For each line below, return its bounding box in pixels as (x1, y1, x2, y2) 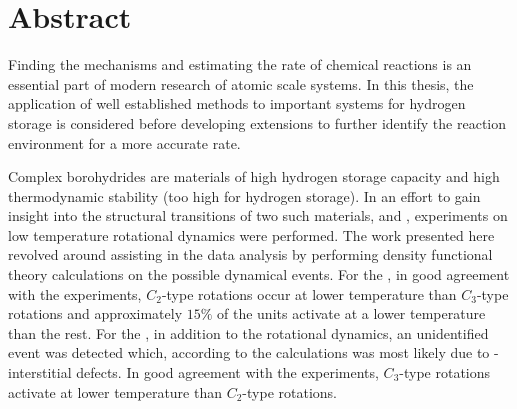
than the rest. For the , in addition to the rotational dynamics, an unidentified (8, 322, 489, 343)
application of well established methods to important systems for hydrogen (8, 93, 466, 114)
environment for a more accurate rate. (8, 132, 241, 153)
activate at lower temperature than (8, 381, 222, 402)
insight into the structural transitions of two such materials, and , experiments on (8, 205, 508, 226)
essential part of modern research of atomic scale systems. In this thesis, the (8, 73, 474, 94)
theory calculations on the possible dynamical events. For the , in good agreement (8, 264, 510, 285)
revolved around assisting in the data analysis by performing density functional (8, 244, 493, 265)
